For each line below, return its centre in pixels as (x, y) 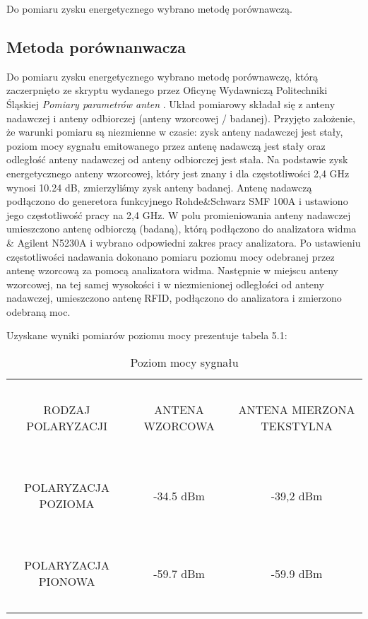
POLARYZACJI (67, 426)
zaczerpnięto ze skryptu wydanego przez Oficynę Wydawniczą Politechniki (167, 90)
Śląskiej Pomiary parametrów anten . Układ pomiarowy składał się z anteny (171, 104)
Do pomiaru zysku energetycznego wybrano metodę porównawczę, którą (162, 76)
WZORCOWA (179, 426)
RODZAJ (67, 410)
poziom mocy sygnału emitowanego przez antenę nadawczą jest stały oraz (166, 145)
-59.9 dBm (297, 573)
